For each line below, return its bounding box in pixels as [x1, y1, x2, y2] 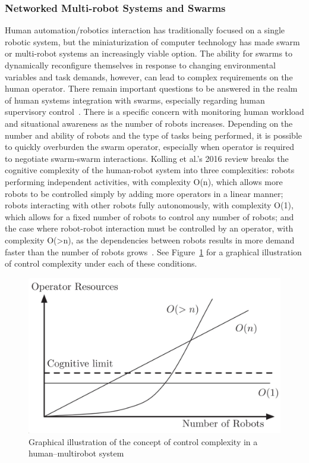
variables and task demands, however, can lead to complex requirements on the [5, 70, 293, 83]
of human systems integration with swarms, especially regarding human [5, 93, 265, 106]
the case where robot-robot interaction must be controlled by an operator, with [5, 222, 294, 234]
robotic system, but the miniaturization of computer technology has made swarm [5, 35, 300, 48]
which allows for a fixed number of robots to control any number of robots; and [5, 210, 294, 223]
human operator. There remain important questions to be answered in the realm [5, 82, 298, 95]
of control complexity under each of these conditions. [5, 257, 197, 270]
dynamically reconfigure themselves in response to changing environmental [5, 59, 276, 71]
